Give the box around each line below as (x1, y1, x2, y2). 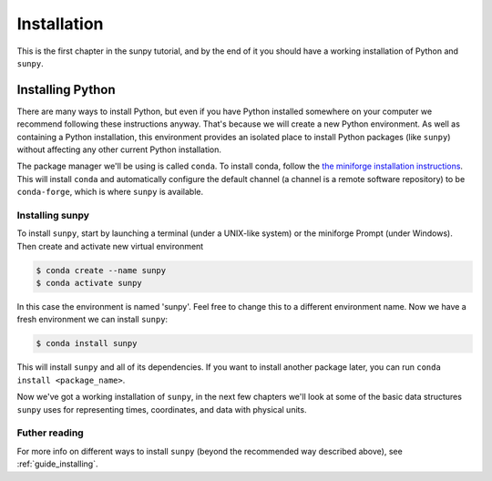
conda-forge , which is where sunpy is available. (16, 187, 204, 198)
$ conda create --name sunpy (36, 265, 167, 275)
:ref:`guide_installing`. (16, 458, 98, 469)
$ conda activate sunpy (36, 278, 143, 289)
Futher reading (16, 426, 84, 439)
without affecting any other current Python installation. (16, 144, 222, 155)
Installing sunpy (16, 209, 90, 221)
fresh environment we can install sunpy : (16, 314, 169, 325)
